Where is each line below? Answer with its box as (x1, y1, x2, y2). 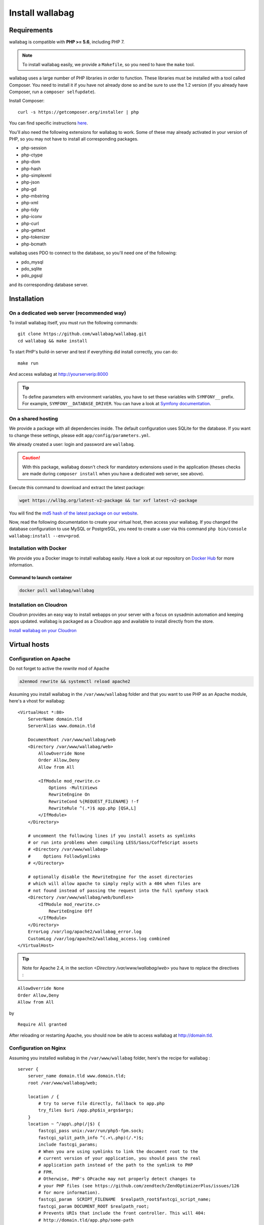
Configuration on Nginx (9, 1045, 66, 1052)
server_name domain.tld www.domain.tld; (27, 1073, 127, 1079)
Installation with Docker (9, 545, 67, 552)
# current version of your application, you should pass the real (38, 1155, 201, 1161)
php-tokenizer (21, 234, 50, 240)
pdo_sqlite (21, 266, 43, 271)
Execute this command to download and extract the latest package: (9, 484, 145, 490)
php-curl (21, 220, 39, 226)
